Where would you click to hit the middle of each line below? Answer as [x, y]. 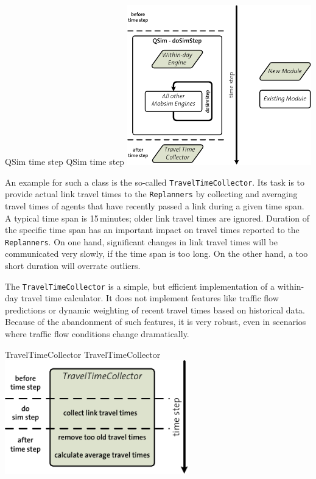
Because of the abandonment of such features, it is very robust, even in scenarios [156, 322]
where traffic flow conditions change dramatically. [97, 333]
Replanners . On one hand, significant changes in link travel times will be [141, 241]
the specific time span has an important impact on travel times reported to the [152, 230]
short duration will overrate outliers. [73, 265]
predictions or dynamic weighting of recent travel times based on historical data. [155, 309]
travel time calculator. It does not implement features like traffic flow [150, 298]
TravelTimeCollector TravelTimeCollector [83, 354]
